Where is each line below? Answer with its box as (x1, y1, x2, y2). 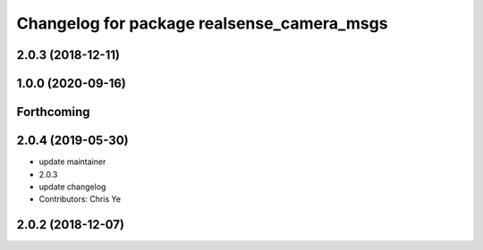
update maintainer (38, 156, 106, 167)
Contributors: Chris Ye (38, 194, 121, 204)
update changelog (38, 181, 106, 192)
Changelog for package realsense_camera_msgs (16, 13, 388, 33)
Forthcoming (16, 104, 90, 120)
